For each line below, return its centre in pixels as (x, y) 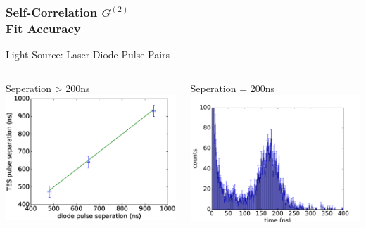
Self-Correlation (52, 12)
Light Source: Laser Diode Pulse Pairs (88, 55)
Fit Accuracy (43, 28)
